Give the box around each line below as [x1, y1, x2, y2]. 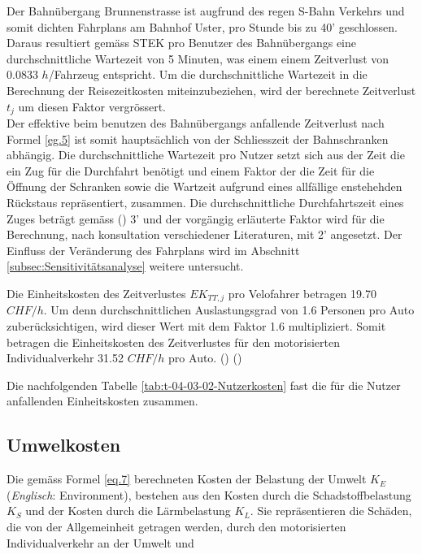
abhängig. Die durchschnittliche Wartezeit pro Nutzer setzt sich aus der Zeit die [7, 146, 405, 163]
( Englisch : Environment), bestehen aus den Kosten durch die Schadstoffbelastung [7, 486, 411, 503]
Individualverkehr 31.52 [7, 349, 124, 366]
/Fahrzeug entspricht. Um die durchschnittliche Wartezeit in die [48, 66, 368, 83]
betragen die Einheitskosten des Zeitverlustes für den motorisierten [7, 333, 340, 350]
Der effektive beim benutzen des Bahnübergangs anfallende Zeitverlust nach [7, 115, 385, 132]
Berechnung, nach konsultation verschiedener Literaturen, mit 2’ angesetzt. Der [7, 226, 402, 243]
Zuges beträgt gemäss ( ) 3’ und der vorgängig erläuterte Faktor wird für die [7, 210, 385, 227]
